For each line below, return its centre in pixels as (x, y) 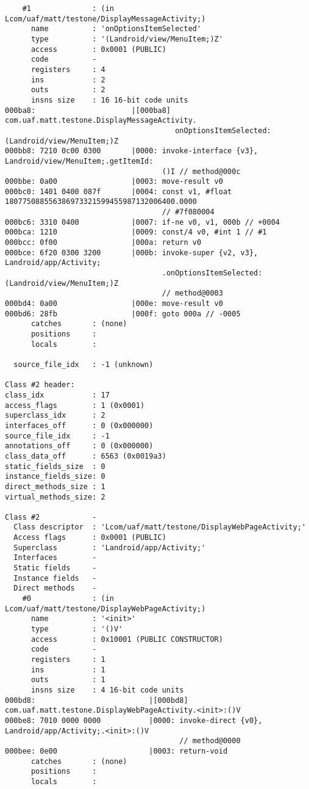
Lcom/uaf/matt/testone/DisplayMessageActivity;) (105, 19)
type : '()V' (77, 629)
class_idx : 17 (57, 395)
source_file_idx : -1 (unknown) (83, 364)
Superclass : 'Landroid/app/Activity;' (110, 547)
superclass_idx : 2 (55, 416)
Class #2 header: (40, 385)
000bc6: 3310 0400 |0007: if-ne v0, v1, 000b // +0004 (143, 222)
